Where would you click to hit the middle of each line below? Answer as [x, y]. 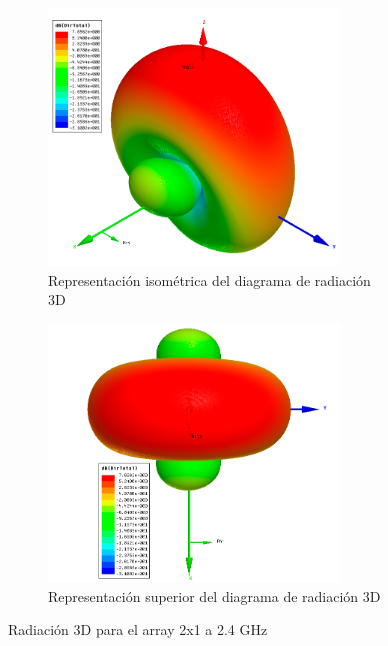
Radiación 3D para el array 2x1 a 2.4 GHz [138, 629]
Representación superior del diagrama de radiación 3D [214, 595]
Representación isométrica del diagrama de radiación [209, 279]
